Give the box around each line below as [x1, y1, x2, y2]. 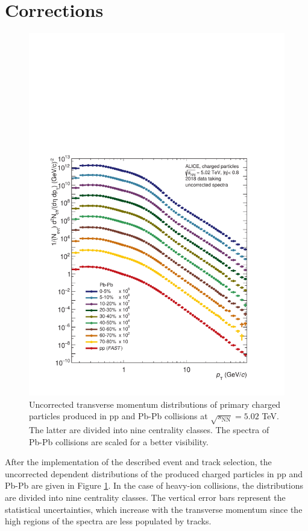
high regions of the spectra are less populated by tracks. [5, 515, 212, 527]
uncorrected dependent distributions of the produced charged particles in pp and [5, 467, 303, 480]
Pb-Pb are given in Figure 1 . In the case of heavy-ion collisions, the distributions [5, 479, 304, 492]
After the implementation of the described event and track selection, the [5, 455, 272, 468]
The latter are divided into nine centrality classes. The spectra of [29, 423, 269, 436]
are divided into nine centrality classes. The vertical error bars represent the [5, 491, 286, 503]
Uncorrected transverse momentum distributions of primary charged [29, 397, 281, 410]
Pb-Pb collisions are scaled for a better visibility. [29, 435, 209, 448]
